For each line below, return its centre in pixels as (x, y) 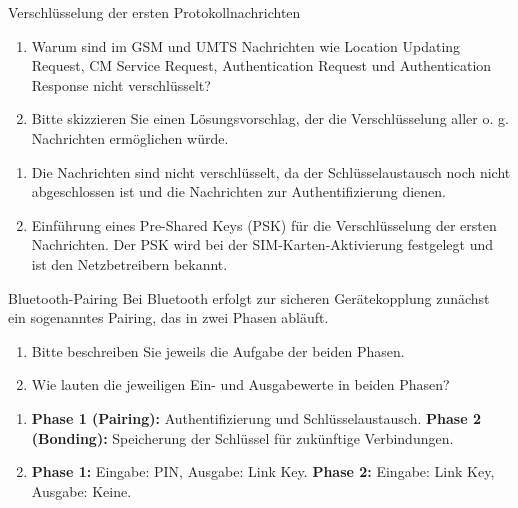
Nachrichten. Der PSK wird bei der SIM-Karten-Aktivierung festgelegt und (262, 244)
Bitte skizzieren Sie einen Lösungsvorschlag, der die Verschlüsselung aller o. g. (270, 118)
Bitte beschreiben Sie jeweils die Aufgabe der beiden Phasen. (218, 350)
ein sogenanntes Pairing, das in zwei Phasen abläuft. (168, 317)
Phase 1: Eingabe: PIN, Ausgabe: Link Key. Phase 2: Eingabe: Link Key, (263, 471)
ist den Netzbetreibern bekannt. (129, 263)
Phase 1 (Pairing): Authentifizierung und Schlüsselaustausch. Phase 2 (256, 417)
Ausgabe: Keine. (81, 490)
